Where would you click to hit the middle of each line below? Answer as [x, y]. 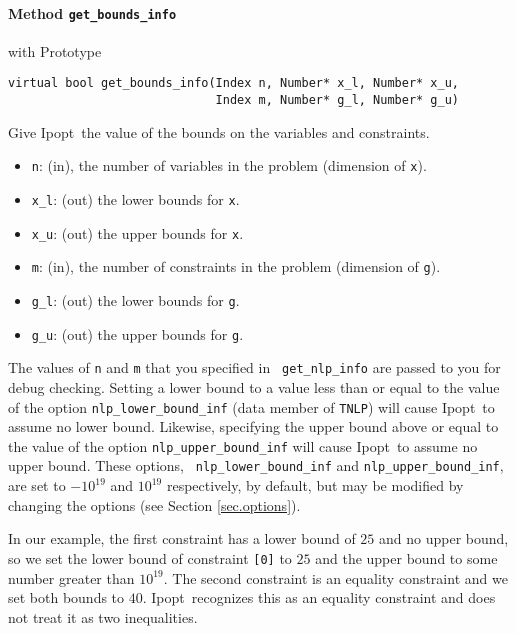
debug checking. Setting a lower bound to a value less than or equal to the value [254, 386]
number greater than [71, 577]
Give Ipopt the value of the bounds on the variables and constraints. [219, 131]
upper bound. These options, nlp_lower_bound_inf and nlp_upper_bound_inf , [256, 465]
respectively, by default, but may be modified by [315, 485]
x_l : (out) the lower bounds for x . [135, 199]
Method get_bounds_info [92, 12]
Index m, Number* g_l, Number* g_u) [337, 100]
